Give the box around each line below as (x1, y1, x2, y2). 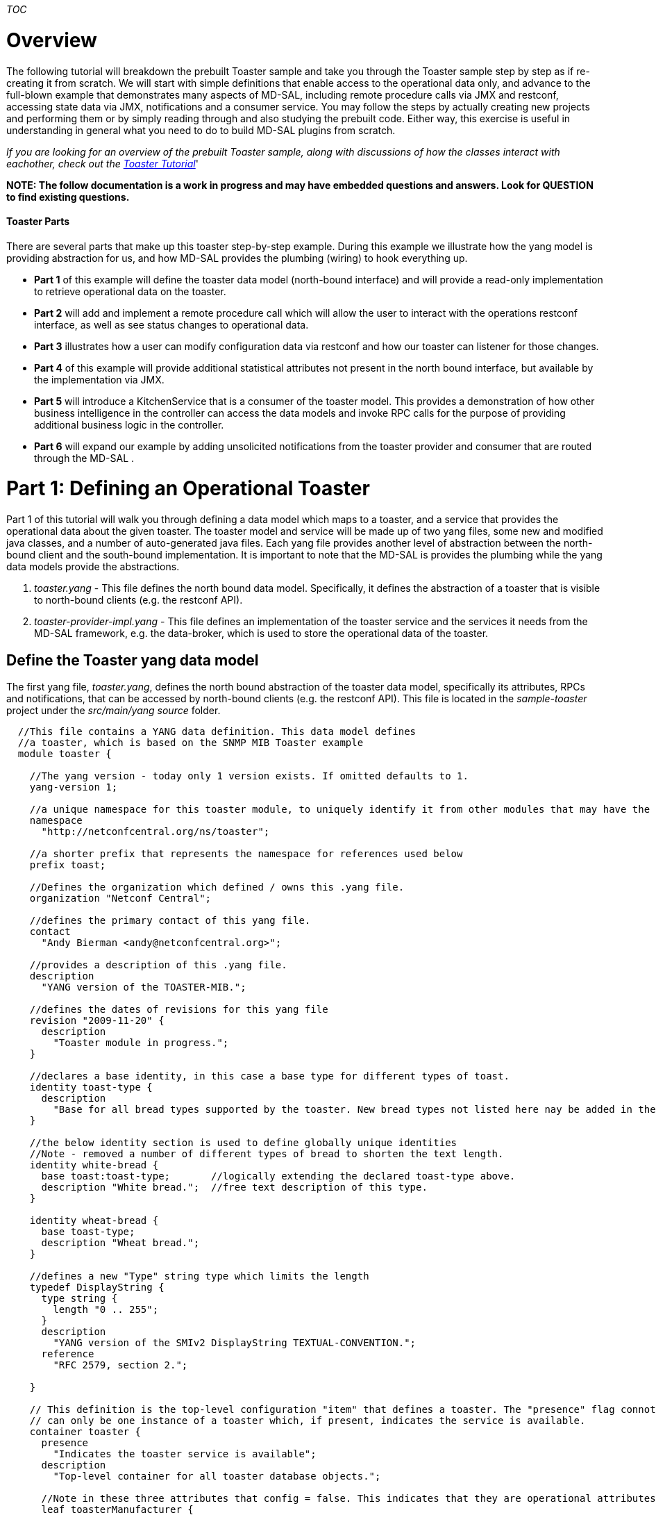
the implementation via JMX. (34, 373, 165, 386)
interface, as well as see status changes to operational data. (34, 318, 309, 331)
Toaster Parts (6, 215, 70, 228)
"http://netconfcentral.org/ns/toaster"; (41, 826, 270, 838)
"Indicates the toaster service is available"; (53, 1448, 317, 1460)
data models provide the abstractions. (6, 561, 180, 573)
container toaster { (29, 1426, 141, 1438)
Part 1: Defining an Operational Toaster (6, 477, 370, 501)
